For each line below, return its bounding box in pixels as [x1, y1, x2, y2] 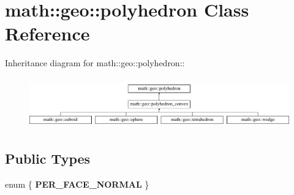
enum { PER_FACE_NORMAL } [5, 177, 149, 190]
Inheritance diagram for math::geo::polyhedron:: [5, 56, 185, 69]
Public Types [5, 149, 91, 167]
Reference [5, 21, 90, 46]
